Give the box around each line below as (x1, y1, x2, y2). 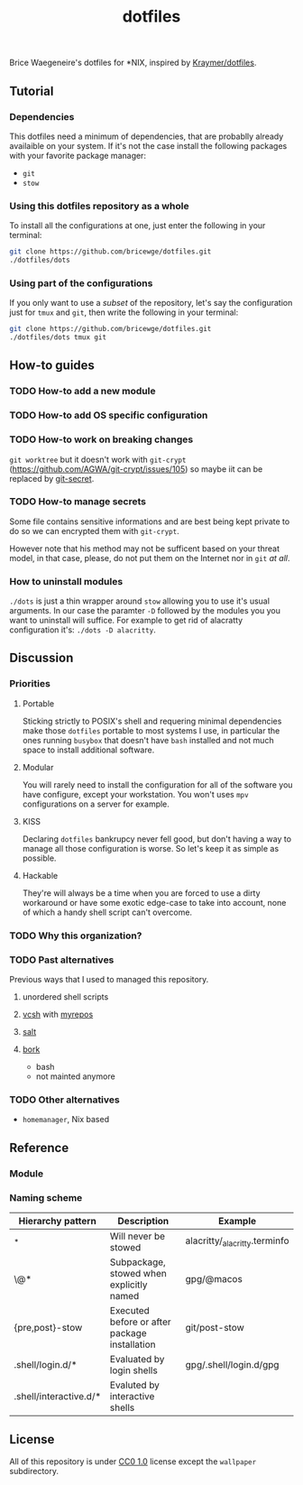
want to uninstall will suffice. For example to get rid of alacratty (9, 615, 243, 626)
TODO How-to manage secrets (9, 495, 147, 508)
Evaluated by (109, 1352, 165, 1365)
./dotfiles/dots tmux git (9, 333, 106, 342)
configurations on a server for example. (22, 798, 170, 809)
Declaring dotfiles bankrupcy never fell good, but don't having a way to (22, 833, 291, 844)
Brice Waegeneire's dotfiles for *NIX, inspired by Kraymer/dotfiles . (9, 57, 257, 69)
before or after (109, 1315, 171, 1328)
